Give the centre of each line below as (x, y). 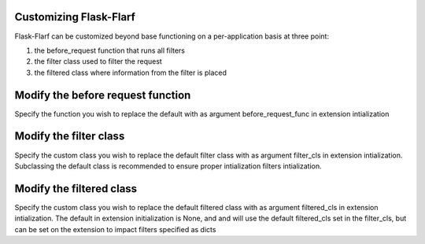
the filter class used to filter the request (98, 61)
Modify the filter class (70, 137)
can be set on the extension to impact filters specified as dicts (115, 229)
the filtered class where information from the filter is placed (131, 72)
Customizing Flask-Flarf (75, 17)
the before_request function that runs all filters (109, 50)
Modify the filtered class (76, 189)
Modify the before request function (103, 95)
